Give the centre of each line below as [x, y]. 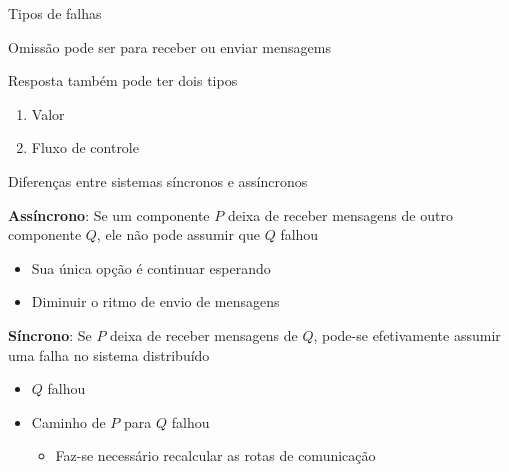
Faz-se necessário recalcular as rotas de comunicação [215, 455]
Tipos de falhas [55, 13]
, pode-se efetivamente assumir [407, 334]
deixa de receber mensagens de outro [340, 214]
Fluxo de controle [85, 147]
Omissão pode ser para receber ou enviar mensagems [169, 46]
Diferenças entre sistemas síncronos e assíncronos [158, 180]
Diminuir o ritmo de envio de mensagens [155, 301]
